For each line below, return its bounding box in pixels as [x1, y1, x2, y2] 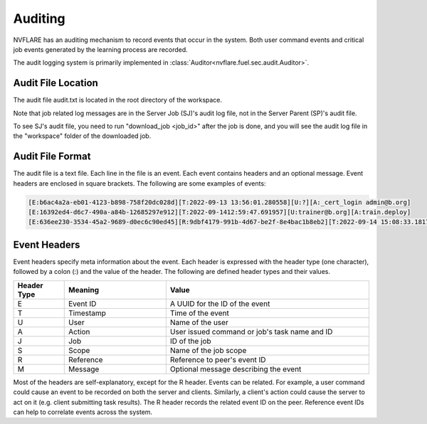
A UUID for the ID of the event [169, 299, 270, 309]
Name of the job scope [169, 345, 247, 355]
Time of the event [169, 308, 229, 318]
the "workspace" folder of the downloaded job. [13, 132, 152, 140]
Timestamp [68, 308, 107, 318]
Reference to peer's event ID [169, 354, 266, 364]
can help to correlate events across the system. [13, 408, 153, 416]
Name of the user [169, 317, 229, 327]
